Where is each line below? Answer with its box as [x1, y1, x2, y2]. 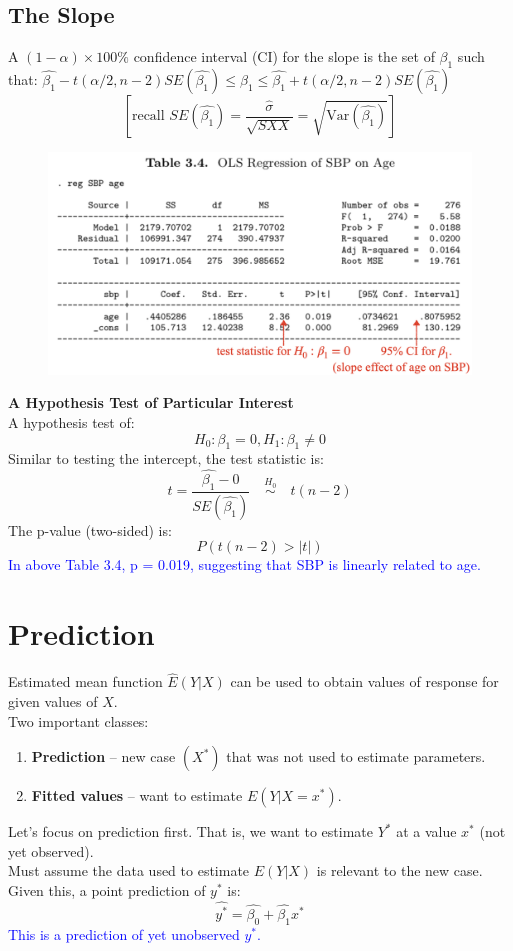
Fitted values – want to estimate [31, 785, 243, 806]
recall [131, 109, 165, 123]
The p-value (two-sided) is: [8, 519, 172, 540]
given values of [8, 690, 98, 711]
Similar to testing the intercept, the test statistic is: [8, 448, 324, 469]
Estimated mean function [8, 671, 163, 692]
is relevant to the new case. [316, 860, 483, 881]
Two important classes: [8, 710, 149, 731]
